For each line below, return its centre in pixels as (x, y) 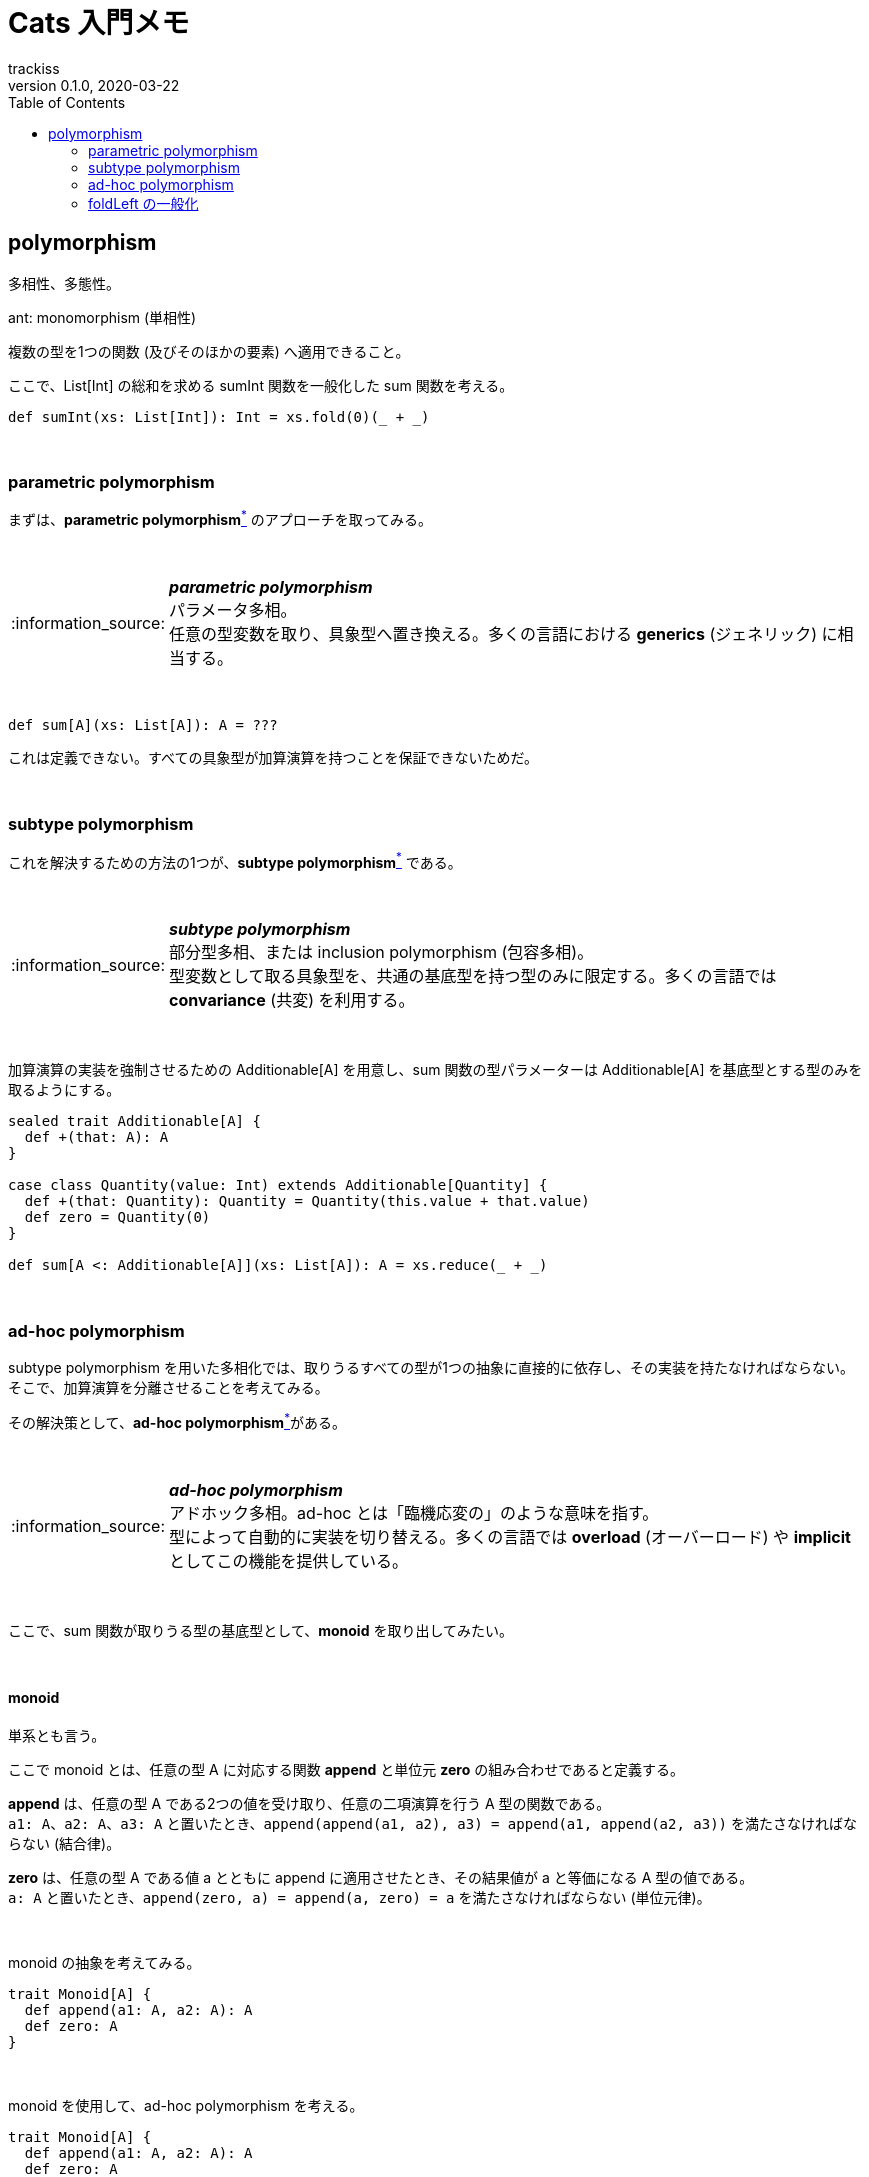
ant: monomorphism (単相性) (102, 317)
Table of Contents (67, 102)
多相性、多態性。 (64, 283)
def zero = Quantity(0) (117, 1217)
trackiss (34, 68)
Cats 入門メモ (99, 23)
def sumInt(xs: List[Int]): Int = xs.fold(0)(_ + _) (219, 416)
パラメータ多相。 (233, 610)
